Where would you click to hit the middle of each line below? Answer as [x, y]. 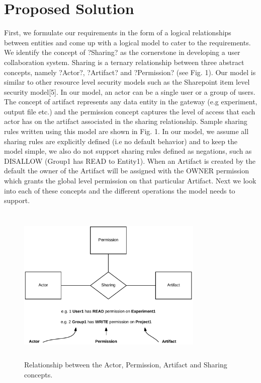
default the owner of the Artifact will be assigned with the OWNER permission [126, 171]
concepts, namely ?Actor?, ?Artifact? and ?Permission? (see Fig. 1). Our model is [130, 72]
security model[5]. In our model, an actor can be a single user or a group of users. [130, 91]
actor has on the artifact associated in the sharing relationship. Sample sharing [126, 121]
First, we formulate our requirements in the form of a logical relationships [118, 33]
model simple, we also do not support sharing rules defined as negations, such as [128, 151]
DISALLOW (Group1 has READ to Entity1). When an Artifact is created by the [130, 161]
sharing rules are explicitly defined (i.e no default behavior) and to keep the [121, 141]
